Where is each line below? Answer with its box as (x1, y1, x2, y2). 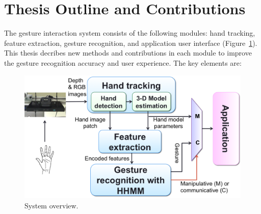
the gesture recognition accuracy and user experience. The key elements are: (4, 57, 242, 68)
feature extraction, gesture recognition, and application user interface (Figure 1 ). (4, 37, 257, 48)
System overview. (24, 200, 79, 210)
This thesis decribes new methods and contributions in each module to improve (4, 47, 252, 58)
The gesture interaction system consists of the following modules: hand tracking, (4, 28, 255, 38)
